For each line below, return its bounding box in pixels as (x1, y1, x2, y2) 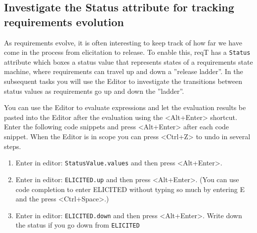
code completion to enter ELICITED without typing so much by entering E (15, 184, 245, 194)
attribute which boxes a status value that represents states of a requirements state (4, 56, 253, 67)
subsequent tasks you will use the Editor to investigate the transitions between (4, 76, 242, 86)
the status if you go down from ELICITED (15, 220, 140, 230)
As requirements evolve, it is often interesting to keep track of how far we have (4, 37, 242, 47)
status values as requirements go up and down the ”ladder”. (4, 85, 184, 96)
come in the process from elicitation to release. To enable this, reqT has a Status (4, 47, 251, 57)
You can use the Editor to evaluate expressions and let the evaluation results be (4, 102, 246, 113)
